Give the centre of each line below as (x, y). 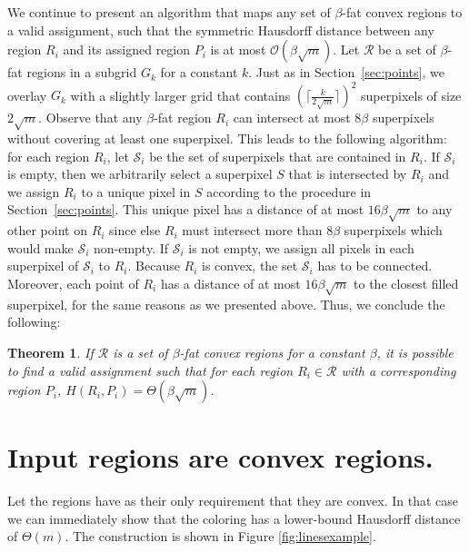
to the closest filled (406, 283)
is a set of (140, 352)
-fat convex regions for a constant (272, 352)
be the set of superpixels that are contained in (278, 156)
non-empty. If (131, 247)
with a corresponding (399, 370)
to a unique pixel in (136, 191)
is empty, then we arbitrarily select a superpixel (140, 174)
